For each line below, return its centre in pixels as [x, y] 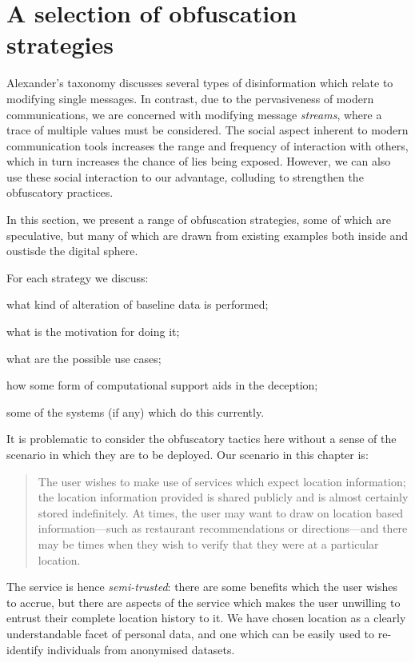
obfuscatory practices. [60, 192]
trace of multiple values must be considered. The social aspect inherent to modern [207, 130]
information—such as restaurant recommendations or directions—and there [223, 528]
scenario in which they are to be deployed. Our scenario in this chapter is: [188, 454]
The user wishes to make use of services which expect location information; [222, 481]
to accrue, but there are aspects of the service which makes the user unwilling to [204, 602]
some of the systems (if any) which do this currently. [136, 411]
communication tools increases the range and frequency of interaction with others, [207, 145]
